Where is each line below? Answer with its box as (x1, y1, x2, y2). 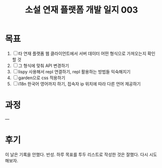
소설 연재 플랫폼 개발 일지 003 (25, 4, 138, 16)
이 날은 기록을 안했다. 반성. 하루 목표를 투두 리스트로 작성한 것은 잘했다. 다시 (5, 151, 148, 157)
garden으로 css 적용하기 (18, 75, 65, 81)
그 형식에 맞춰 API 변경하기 (18, 63, 69, 68)
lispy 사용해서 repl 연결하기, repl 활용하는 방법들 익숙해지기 (18, 68, 131, 74)
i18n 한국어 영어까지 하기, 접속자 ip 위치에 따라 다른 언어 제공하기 (18, 81, 141, 86)
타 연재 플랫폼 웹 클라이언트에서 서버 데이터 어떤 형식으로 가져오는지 (18, 50, 146, 56)
